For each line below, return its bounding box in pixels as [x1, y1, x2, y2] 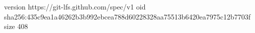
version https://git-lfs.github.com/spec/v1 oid [4, 1, 146, 11]
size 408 [4, 21, 28, 31]
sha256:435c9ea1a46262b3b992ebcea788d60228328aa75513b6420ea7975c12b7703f [4, 11, 251, 21]
